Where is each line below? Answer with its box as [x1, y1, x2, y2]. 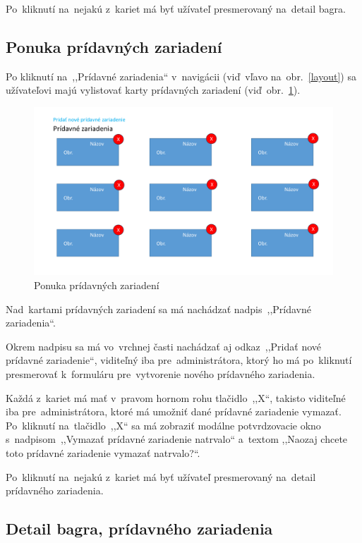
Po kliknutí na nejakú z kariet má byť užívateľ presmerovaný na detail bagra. [6, 1, 346, 16]
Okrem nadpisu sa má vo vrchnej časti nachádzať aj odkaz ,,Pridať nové [6, 338, 322, 353]
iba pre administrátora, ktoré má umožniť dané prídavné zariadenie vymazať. [6, 404, 342, 419]
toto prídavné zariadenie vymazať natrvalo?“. [6, 446, 200, 460]
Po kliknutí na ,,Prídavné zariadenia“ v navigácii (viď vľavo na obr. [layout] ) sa [6, 68, 356, 83]
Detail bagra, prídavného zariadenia [6, 518, 273, 539]
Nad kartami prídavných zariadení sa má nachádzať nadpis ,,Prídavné [6, 301, 312, 316]
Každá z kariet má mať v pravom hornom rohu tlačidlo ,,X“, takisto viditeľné [6, 390, 346, 405]
